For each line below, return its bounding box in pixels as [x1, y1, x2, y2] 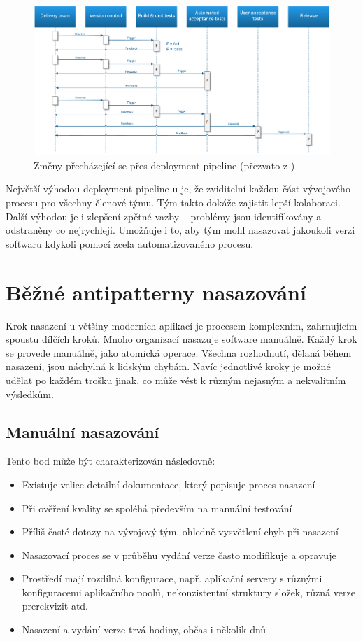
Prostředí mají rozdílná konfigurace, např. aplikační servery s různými [22, 571, 322, 586]
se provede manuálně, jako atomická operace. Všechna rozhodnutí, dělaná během [6, 345, 352, 360]
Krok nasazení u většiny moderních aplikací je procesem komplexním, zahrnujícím [6, 318, 357, 332]
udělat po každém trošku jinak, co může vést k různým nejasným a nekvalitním [6, 372, 346, 387]
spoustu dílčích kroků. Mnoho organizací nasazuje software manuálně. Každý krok [6, 332, 357, 346]
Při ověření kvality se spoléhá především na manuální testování [22, 500, 292, 515]
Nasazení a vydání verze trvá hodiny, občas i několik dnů [22, 622, 266, 637]
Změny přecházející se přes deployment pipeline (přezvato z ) [34, 157, 295, 172]
